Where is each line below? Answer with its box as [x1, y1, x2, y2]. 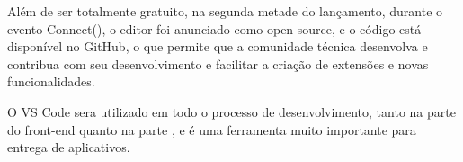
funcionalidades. [7, 72, 95, 91]
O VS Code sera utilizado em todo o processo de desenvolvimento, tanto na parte [7, 102, 456, 121]
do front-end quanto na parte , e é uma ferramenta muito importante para [7, 120, 416, 139]
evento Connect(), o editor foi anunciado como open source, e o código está [7, 19, 422, 38]
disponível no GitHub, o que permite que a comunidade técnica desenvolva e [7, 37, 428, 56]
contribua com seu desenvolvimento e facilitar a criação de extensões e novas [7, 54, 429, 73]
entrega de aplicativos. [7, 138, 130, 157]
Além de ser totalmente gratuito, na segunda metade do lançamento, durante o [7, 2, 443, 20]
